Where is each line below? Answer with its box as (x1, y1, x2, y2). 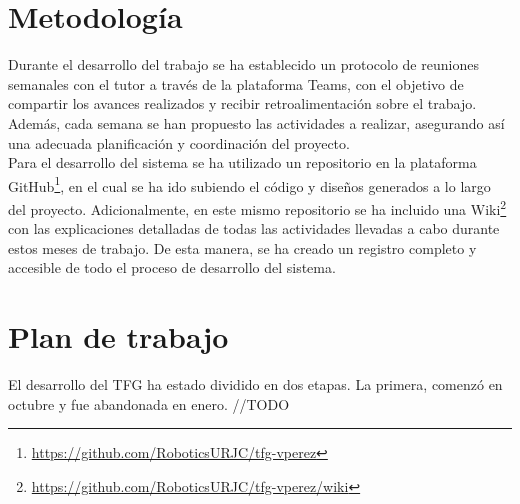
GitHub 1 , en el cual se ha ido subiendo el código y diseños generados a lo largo (8, 172, 491, 196)
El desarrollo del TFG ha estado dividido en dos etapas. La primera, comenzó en (8, 374, 503, 395)
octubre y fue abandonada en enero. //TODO (8, 393, 290, 414)
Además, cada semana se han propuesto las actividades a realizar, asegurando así (8, 112, 505, 133)
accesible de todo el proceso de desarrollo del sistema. (8, 257, 336, 278)
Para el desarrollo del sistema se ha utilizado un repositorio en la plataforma (8, 152, 477, 173)
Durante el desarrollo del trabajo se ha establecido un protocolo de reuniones (8, 54, 479, 75)
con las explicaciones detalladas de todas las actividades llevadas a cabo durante (8, 218, 500, 239)
